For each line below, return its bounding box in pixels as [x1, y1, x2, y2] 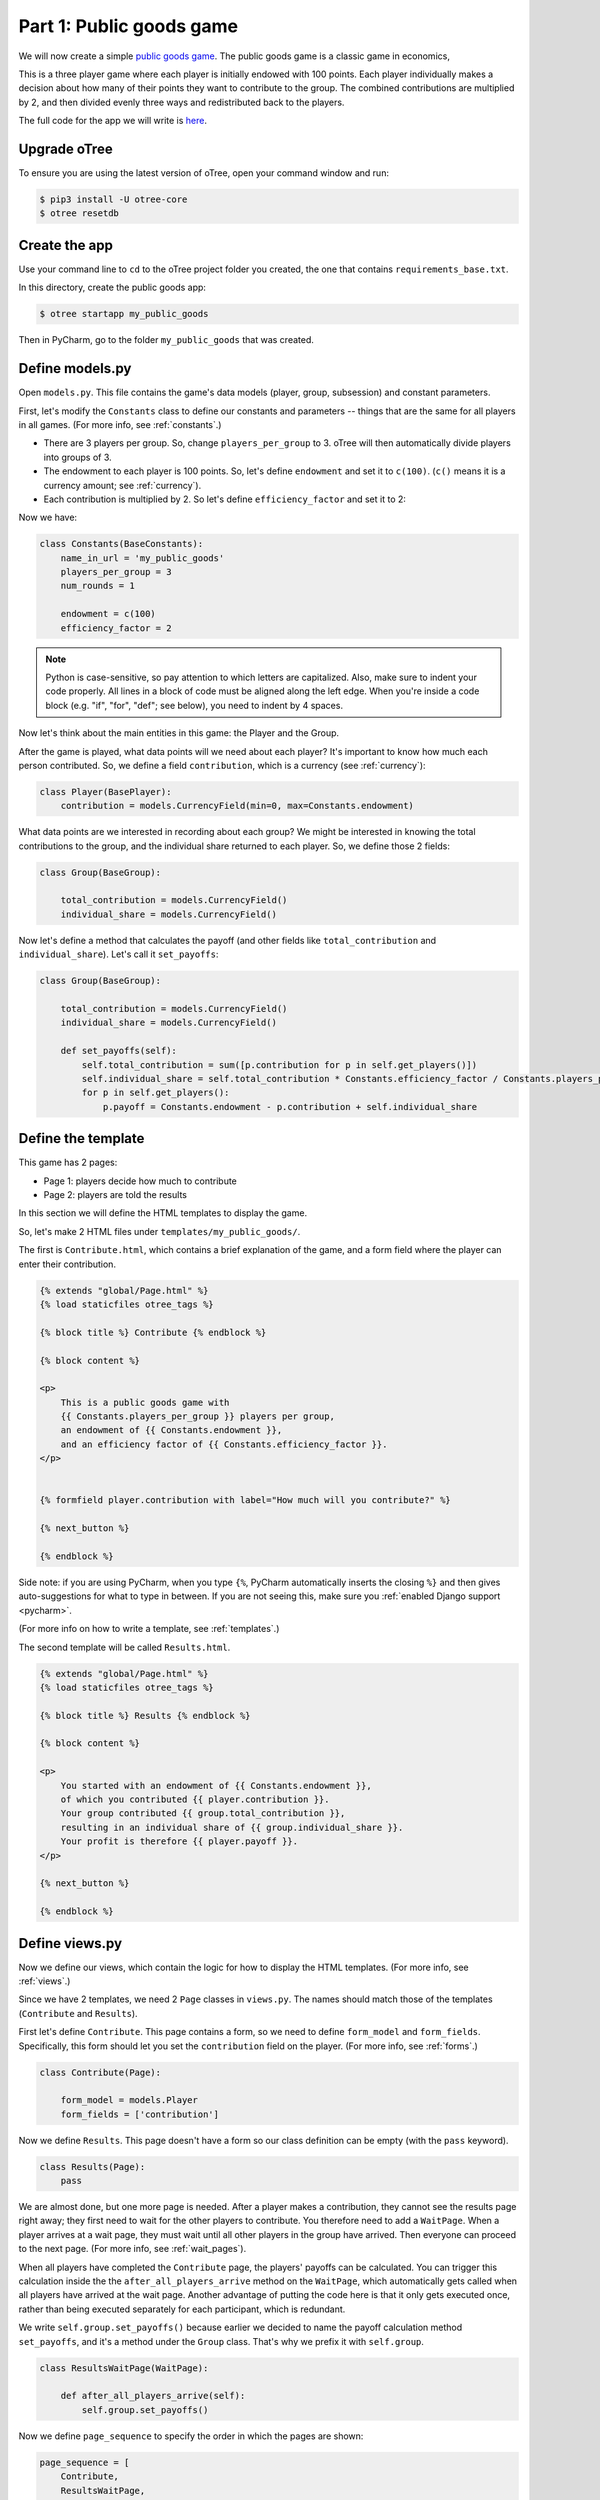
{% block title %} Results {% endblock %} [39, 1710, 251, 1721]
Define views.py [18, 1935, 123, 1952]
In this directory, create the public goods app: [18, 281, 207, 294]
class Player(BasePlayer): [39, 786, 172, 797]
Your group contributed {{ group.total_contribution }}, [60, 1808, 346, 1819]
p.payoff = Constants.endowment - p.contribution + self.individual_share [102, 1101, 478, 1112]
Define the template [18, 1130, 145, 1147]
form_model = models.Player [60, 2095, 199, 2106]
